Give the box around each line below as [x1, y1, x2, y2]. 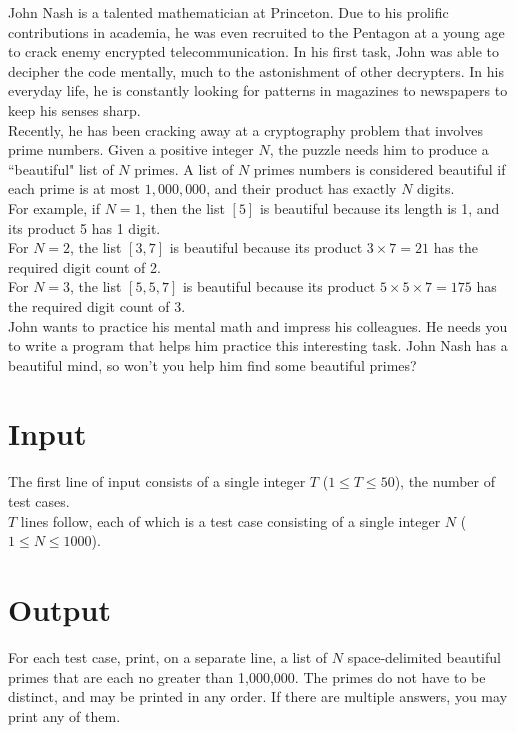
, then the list [141, 197, 225, 218]
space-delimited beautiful [347, 646, 501, 667]
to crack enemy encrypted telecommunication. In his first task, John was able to [8, 41, 499, 62]
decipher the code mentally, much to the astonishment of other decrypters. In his [8, 60, 504, 81]
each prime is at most [8, 178, 140, 199]
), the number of [394, 471, 496, 492]
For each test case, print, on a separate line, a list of [8, 646, 328, 667]
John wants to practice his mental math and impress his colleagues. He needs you [8, 315, 508, 336]
